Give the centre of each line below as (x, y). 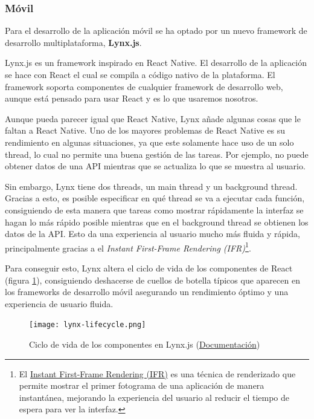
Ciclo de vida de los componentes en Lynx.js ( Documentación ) (145, 344)
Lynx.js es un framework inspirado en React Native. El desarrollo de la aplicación (156, 63)
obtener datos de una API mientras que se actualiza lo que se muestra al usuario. (155, 166)
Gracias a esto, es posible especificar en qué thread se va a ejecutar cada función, (155, 198)
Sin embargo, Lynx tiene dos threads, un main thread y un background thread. (151, 186)
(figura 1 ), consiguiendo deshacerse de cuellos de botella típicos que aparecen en (152, 280)
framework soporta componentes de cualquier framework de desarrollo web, (144, 86)
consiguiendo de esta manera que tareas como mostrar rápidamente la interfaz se (154, 209)
